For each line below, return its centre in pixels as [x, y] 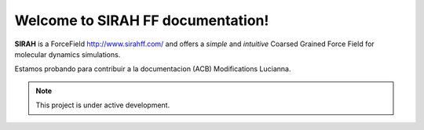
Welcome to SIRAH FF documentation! [142, 20]
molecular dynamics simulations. [68, 54]
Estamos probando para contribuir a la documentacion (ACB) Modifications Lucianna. [153, 69]
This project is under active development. [103, 105]
